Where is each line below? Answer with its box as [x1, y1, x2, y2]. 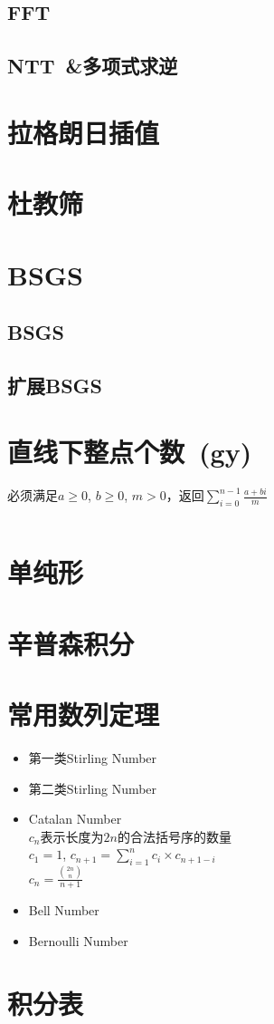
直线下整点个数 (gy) [7, 433, 252, 470]
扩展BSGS [7, 371, 102, 399]
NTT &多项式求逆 [7, 52, 178, 80]
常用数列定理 [7, 696, 160, 733]
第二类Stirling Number [28, 778, 157, 797]
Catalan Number [28, 809, 122, 828]
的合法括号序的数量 [117, 826, 231, 845]
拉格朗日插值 [7, 113, 160, 150]
